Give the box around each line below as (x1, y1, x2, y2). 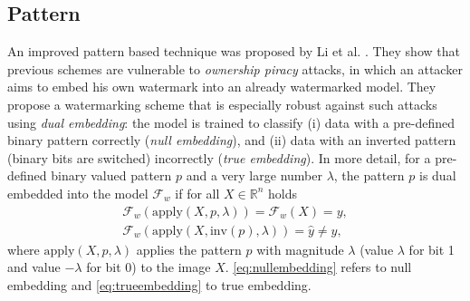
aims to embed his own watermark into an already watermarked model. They (7, 77, 436, 96)
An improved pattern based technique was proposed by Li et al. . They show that (7, 42, 460, 61)
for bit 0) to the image (86, 257, 211, 277)
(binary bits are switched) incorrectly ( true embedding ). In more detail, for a (7, 148, 431, 167)
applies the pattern (136, 239, 242, 258)
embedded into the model (7, 183, 149, 202)
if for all (175, 183, 220, 202)
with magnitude (256, 239, 344, 258)
